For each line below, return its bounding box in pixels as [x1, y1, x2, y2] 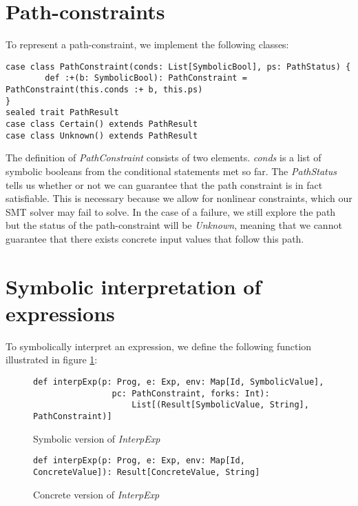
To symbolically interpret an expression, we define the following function [6, 338, 312, 353]
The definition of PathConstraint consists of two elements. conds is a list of [6, 150, 322, 165]
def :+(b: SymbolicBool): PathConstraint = [45, 73, 247, 83]
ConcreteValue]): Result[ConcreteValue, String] [33, 467, 260, 477]
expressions [6, 298, 115, 327]
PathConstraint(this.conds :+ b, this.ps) [6, 85, 203, 95]
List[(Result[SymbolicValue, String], [131, 400, 309, 410]
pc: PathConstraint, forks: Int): [112, 388, 270, 398]
